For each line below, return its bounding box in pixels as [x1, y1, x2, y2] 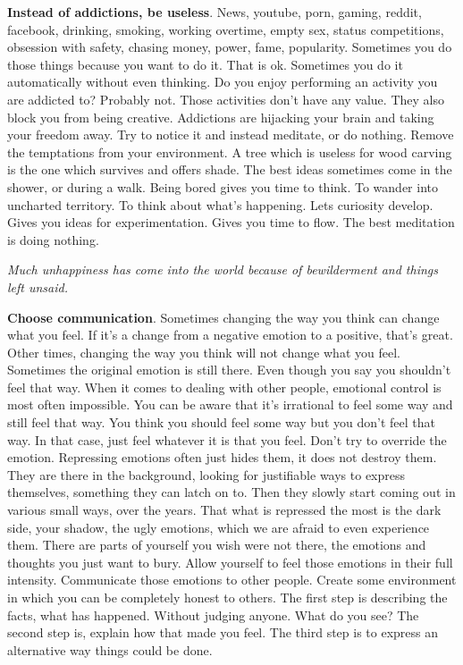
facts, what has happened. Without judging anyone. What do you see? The [7, 605, 419, 624]
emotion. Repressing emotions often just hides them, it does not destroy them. [7, 448, 437, 467]
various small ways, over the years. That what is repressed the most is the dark [7, 501, 442, 519]
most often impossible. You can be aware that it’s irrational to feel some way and [7, 395, 453, 414]
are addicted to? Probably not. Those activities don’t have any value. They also [7, 89, 444, 108]
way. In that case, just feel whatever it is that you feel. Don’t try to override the [7, 430, 447, 449]
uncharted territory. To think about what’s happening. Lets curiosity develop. [7, 195, 434, 214]
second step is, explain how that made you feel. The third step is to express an [7, 623, 439, 642]
